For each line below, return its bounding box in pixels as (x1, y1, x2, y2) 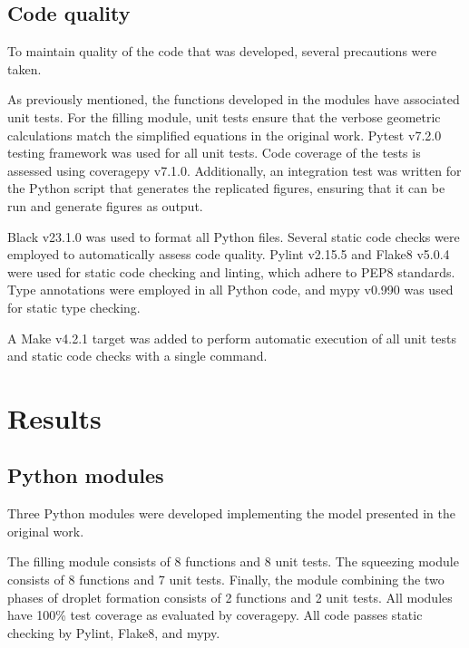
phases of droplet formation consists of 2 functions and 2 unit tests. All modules (7, 587, 453, 606)
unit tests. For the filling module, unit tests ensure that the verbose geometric (7, 107, 441, 126)
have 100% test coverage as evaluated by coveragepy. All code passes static (7, 605, 423, 624)
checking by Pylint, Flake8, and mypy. (7, 623, 220, 642)
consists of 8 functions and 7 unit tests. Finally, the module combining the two (7, 570, 445, 589)
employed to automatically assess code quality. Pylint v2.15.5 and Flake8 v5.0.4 (7, 245, 450, 264)
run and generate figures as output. (7, 196, 203, 215)
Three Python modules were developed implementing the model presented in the (7, 504, 455, 523)
